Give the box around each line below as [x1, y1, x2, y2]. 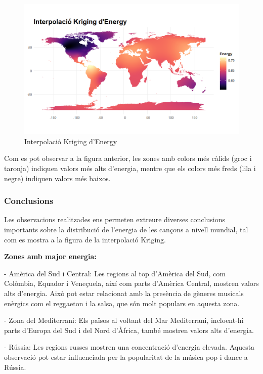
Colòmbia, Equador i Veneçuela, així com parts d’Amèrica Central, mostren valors [4, 278, 259, 288]
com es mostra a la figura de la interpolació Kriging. [4, 234, 166, 244]
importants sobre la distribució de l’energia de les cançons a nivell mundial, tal [4, 224, 248, 235]
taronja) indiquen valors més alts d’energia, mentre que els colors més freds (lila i [4, 163, 256, 174]
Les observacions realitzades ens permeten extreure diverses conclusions [4, 214, 225, 225]
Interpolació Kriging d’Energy [24, 136, 117, 146]
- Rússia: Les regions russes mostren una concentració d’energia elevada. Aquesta [4, 342, 255, 352]
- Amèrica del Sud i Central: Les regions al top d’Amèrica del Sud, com [4, 268, 226, 278]
